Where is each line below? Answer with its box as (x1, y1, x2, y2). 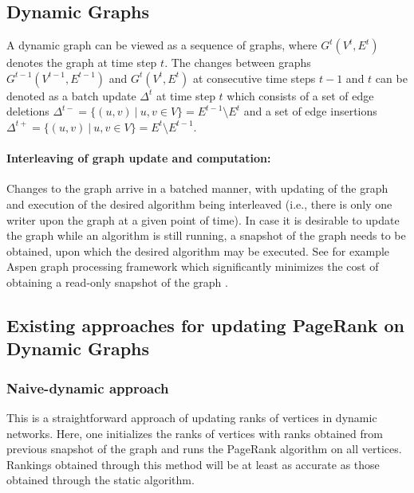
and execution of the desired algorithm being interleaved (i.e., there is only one (6, 195, 392, 212)
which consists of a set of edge (227, 87, 374, 104)
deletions (6, 103, 49, 119)
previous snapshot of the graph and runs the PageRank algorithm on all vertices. (6, 440, 402, 457)
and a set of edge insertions (243, 103, 377, 119)
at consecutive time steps (192, 69, 316, 86)
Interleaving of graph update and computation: (6, 150, 271, 166)
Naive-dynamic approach (6, 378, 169, 397)
